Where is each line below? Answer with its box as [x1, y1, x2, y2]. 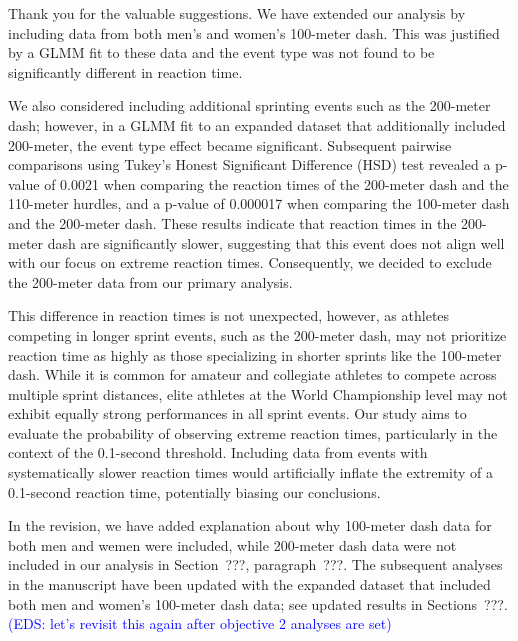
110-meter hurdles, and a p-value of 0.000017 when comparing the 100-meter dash [8, 193, 510, 214]
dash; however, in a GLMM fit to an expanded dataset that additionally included [8, 114, 506, 135]
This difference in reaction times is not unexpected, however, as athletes [8, 305, 450, 326]
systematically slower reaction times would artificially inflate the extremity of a [8, 462, 493, 483]
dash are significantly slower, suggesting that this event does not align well [47, 232, 505, 253]
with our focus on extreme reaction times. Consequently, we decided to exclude [8, 252, 492, 273]
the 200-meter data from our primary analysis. [8, 271, 293, 292]
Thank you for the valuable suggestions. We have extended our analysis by [8, 3, 466, 23]
